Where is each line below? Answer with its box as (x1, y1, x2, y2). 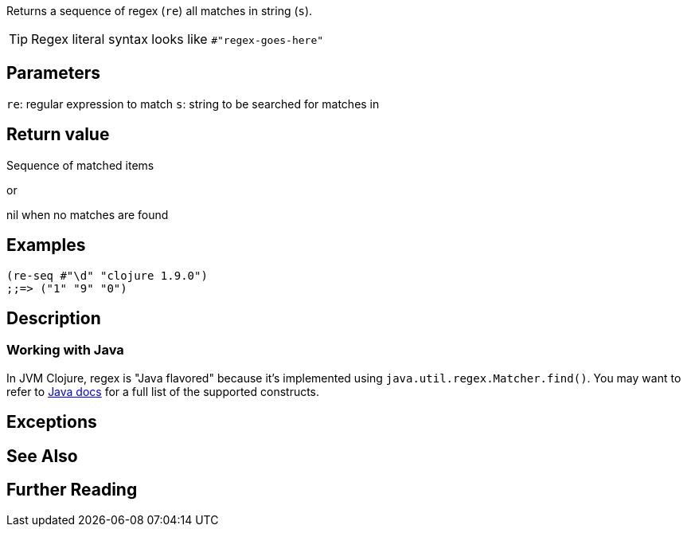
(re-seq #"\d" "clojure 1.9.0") (6, 268, 208, 282)
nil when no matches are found (6, 207, 169, 221)
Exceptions (6, 412, 97, 433)
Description (6, 308, 101, 328)
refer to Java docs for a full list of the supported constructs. (6, 384, 320, 398)
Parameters (6, 63, 100, 84)
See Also (6, 445, 78, 466)
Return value (6, 124, 110, 145)
